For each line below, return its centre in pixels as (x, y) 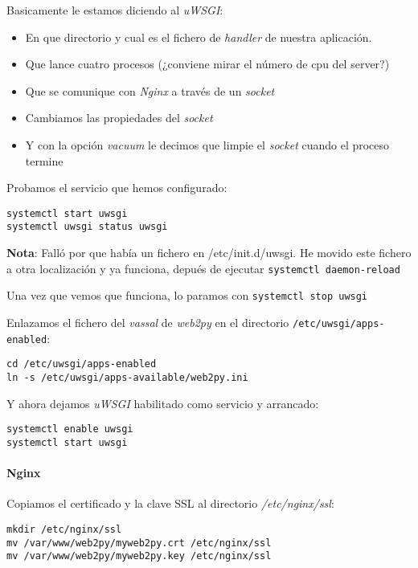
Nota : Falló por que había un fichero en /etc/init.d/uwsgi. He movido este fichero (209, 253)
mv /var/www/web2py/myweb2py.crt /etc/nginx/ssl (139, 543)
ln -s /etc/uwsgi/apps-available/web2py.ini (127, 377)
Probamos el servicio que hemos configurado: (117, 188)
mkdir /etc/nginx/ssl (64, 529)
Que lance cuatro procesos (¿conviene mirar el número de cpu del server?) (207, 64)
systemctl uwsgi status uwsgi (87, 227)
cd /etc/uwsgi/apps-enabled (82, 364)
